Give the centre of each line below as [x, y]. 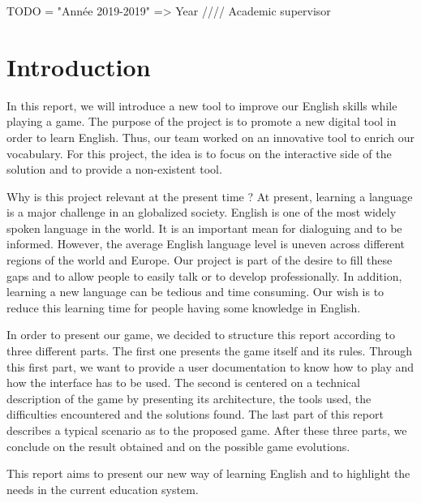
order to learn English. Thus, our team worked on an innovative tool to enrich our [211, 137]
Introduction [79, 66]
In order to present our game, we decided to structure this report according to [201, 335]
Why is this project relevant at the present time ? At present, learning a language [210, 196]
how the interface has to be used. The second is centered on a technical [183, 383]
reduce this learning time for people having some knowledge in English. [184, 307]
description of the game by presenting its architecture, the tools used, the [189, 398]
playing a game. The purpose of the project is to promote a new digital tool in [202, 121]
